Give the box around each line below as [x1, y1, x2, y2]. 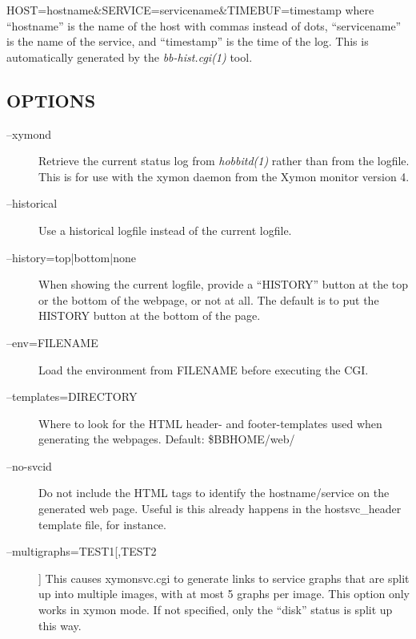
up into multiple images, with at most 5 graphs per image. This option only [38, 585, 410, 602]
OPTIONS [6, 87, 96, 112]
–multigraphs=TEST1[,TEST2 [6, 543, 157, 560]
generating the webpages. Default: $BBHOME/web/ [38, 431, 295, 447]
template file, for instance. [38, 516, 166, 532]
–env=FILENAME [6, 334, 98, 350]
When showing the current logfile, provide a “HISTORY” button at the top [38, 276, 409, 293]
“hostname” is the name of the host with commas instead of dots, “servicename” [6, 17, 402, 34]
